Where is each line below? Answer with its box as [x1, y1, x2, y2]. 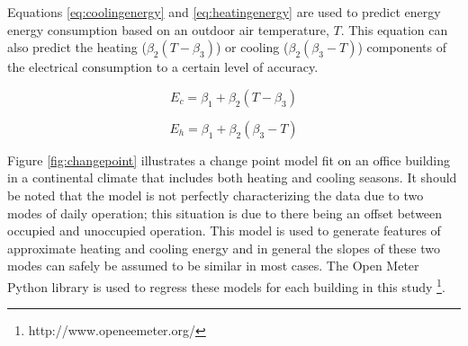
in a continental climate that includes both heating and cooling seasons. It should [7, 168, 457, 187]
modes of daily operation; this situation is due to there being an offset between [7, 203, 443, 222]
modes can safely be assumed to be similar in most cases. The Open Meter [7, 256, 419, 275]
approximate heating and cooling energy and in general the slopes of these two [7, 238, 441, 257]
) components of [357, 38, 446, 57]
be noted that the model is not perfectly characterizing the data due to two [7, 185, 424, 204]
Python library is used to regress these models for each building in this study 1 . [7, 274, 445, 296]
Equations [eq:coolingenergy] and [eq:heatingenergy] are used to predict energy [7, 3, 441, 21]
